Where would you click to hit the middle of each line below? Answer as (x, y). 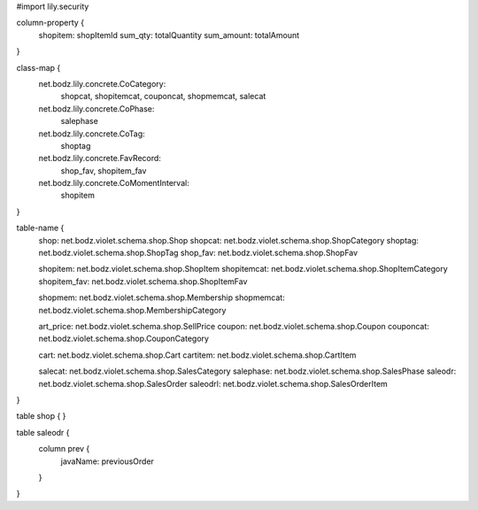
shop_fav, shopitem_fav (104, 170)
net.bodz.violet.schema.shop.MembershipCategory (132, 310)
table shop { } (41, 416)
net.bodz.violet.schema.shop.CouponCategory (124, 339)
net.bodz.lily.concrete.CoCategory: (102, 83)
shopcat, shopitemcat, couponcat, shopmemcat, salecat (163, 97)
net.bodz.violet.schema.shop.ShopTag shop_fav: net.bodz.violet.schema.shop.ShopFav (198, 253)
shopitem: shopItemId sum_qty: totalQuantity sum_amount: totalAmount (169, 35)
